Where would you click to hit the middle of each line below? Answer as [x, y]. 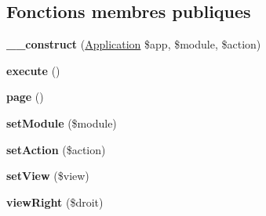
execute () [33, 70]
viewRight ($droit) [55, 202]
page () [25, 97]
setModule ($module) [62, 122]
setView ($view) [48, 176]
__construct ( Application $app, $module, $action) [134, 44]
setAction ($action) [56, 149]
